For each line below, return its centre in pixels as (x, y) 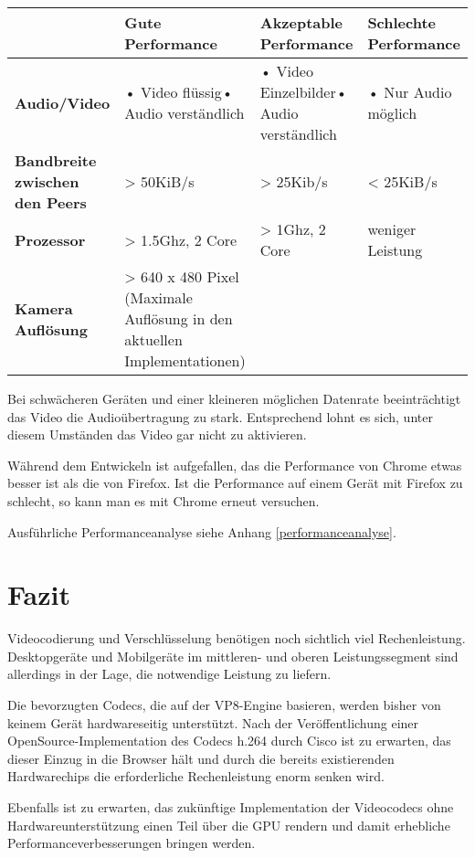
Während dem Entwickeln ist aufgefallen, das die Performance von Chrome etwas (235, 465)
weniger (392, 229)
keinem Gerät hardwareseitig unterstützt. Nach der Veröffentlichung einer (213, 722)
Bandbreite (56, 160)
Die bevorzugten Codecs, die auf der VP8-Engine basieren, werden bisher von (224, 705)
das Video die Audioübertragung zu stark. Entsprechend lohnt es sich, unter (220, 416)
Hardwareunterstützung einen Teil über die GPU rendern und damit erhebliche (229, 825)
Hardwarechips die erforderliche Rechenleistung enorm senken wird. (196, 776)
